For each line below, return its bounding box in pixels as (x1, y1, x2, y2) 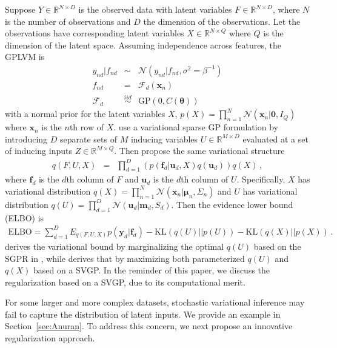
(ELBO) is (5, 211, 44, 224)
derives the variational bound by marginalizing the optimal (5, 239, 224, 252)
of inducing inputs (5, 144, 72, 157)
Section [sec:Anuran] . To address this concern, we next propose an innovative (5, 320, 293, 332)
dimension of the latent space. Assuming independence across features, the (5, 38, 281, 51)
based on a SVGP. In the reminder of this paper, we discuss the (33, 264, 270, 276)
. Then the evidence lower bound (171, 198, 293, 210)
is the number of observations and (5, 15, 131, 27)
